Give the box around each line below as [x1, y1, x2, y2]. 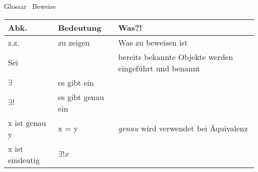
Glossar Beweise [4, 1, 56, 11]
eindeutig [8, 154, 40, 166]
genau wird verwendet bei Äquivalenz [118, 122, 248, 134]
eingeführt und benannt [118, 62, 200, 74]
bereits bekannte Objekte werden [118, 51, 233, 62]
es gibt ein [58, 76, 94, 88]
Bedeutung [58, 21, 102, 33]
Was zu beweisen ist [118, 36, 188, 48]
